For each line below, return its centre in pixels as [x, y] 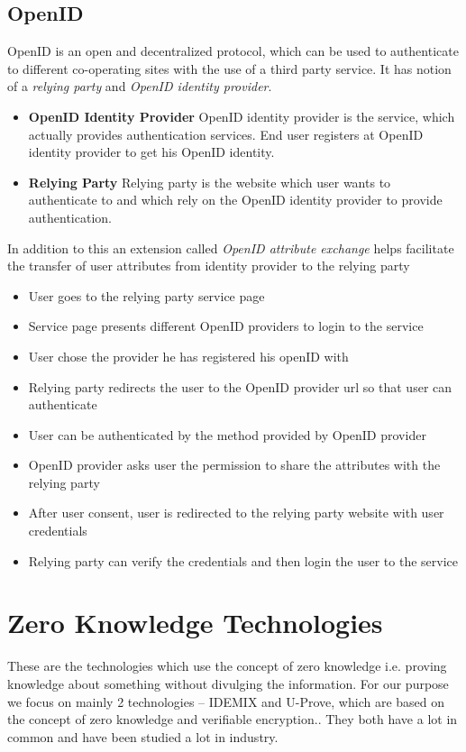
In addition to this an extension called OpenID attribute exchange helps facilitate [231, 248]
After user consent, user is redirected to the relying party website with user [236, 513]
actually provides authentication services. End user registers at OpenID [226, 134]
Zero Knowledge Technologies [195, 623]
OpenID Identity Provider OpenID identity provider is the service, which [242, 116]
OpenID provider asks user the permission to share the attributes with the [234, 465]
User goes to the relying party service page [146, 295]
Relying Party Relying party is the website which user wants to [210, 182]
